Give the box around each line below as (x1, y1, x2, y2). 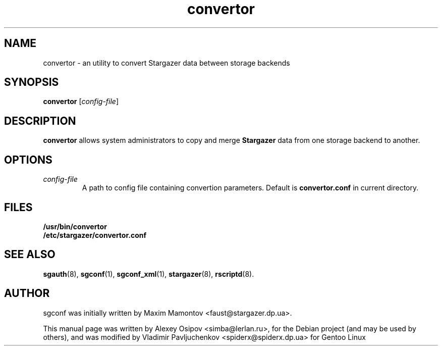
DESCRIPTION (4, 114, 76, 127)
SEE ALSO (4, 248, 56, 261)
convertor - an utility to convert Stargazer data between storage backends (43, 58, 290, 67)
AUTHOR (4, 287, 50, 300)
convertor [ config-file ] (43, 97, 119, 106)
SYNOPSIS (4, 76, 59, 89)
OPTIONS (4, 153, 52, 166)
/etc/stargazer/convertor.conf (43, 230, 147, 239)
